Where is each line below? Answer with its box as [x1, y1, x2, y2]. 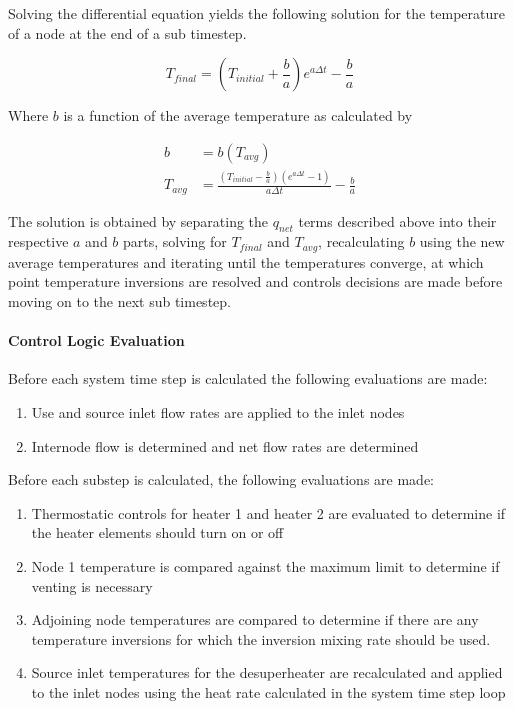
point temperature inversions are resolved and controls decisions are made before [8, 271, 503, 292]
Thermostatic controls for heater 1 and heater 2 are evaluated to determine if [31, 502, 506, 523]
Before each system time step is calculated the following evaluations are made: [8, 368, 488, 389]
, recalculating [318, 231, 405, 252]
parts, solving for [123, 231, 227, 252]
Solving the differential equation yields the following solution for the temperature [8, 3, 505, 23]
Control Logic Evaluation [8, 330, 185, 351]
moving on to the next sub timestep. [8, 291, 231, 312]
